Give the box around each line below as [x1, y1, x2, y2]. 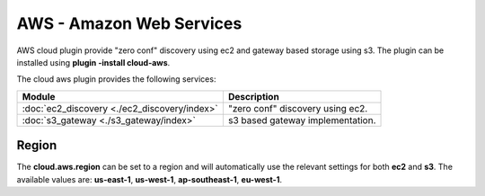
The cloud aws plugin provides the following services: [16, 74, 216, 85]
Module [22, 90, 56, 102]
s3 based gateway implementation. [227, 113, 376, 126]
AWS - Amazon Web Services [16, 13, 242, 33]
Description [227, 90, 280, 102]
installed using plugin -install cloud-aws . [16, 57, 171, 67]
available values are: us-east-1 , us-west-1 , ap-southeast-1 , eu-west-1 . [16, 174, 283, 184]
